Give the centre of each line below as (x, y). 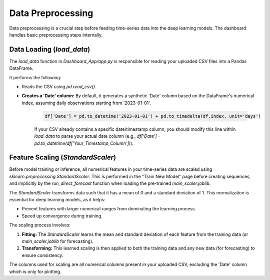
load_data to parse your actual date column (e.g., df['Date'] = (97, 136)
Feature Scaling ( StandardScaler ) (63, 158)
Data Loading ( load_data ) (50, 49)
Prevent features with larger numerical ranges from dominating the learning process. (109, 209)
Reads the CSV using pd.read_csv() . (59, 87)
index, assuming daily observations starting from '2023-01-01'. (86, 103)
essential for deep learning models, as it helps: (57, 200)
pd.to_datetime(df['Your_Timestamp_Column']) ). (84, 143)
